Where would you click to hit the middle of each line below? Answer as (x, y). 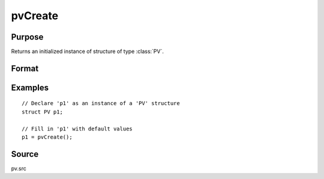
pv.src (19, 168)
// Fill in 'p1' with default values (77, 129)
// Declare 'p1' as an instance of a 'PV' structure (101, 103)
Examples (30, 87)
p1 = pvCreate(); (47, 137)
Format (25, 68)
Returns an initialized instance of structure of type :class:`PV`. (88, 52)
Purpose (27, 37)
